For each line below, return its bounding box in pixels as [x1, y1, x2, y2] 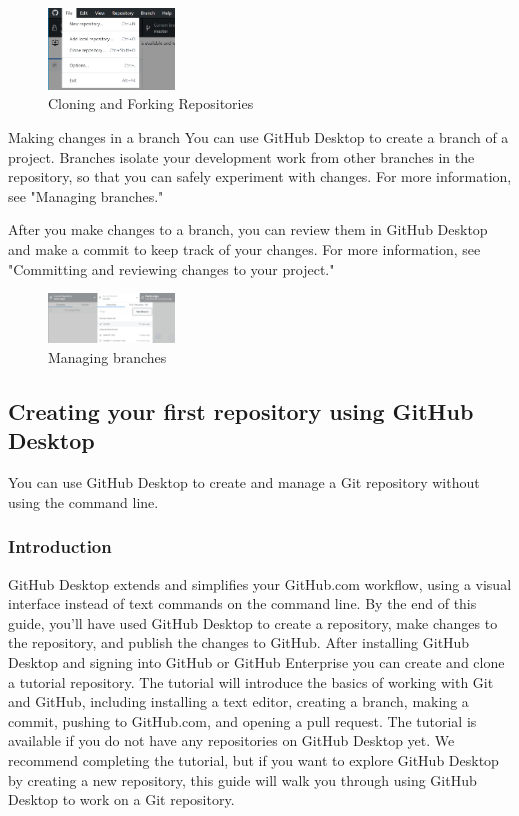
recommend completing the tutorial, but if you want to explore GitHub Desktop [8, 749, 499, 770]
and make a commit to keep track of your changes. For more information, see [8, 239, 481, 260]
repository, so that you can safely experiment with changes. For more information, [8, 166, 512, 187]
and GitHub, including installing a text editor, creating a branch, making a [8, 691, 469, 712]
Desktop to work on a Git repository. [8, 789, 235, 810]
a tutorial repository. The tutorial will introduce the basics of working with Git [8, 671, 494, 692]
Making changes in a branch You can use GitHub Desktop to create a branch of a [8, 127, 509, 148]
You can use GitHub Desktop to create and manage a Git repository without [8, 472, 480, 493]
